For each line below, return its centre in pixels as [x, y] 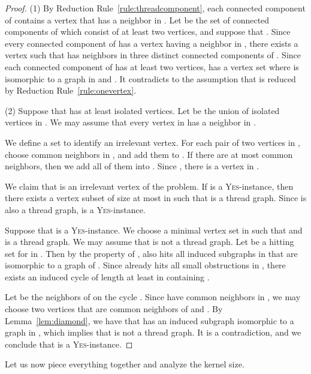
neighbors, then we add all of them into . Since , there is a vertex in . [132, 166]
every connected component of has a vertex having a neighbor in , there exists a [152, 43]
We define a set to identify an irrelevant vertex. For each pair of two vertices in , [153, 142]
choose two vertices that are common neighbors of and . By [114, 309]
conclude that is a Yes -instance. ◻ [69, 344]
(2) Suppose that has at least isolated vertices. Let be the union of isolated [142, 110]
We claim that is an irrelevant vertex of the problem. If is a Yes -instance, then [149, 186]
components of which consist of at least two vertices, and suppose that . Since [148, 32]
